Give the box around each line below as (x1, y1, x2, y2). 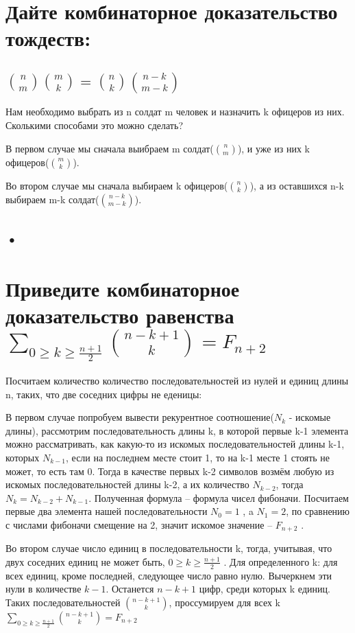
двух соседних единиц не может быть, (5, 554, 165, 568)
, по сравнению (286, 504, 350, 518)
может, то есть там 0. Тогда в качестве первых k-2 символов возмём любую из (5, 463, 334, 478)
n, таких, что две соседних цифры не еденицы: (5, 387, 202, 401)
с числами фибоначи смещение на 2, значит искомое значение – (5, 517, 273, 531)
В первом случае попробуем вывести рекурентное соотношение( (5, 410, 274, 424)
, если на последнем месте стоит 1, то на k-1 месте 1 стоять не (66, 450, 330, 464)
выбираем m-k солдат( (5, 192, 99, 206)
